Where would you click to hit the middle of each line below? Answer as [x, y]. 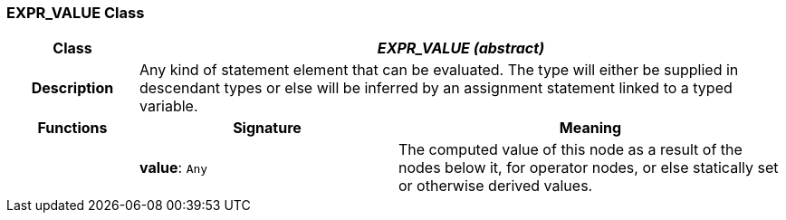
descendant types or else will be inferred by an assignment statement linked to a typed [436, 88]
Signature [267, 128]
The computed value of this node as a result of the [570, 150]
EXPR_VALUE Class [76, 13]
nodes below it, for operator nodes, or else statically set [588, 168]
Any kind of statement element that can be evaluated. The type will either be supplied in [439, 70]
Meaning [590, 128]
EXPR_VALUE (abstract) [461, 48]
